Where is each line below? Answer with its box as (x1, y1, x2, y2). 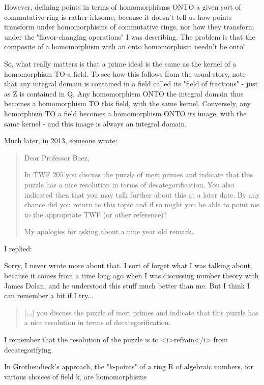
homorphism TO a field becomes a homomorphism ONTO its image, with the (4, 108, 247, 118)
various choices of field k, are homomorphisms (4, 371, 147, 381)
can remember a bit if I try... (4, 290, 94, 301)
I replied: (4, 243, 32, 253)
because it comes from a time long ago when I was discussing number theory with (4, 270, 259, 281)
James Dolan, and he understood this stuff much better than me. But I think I (4, 280, 250, 291)
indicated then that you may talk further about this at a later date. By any (24, 189, 260, 200)
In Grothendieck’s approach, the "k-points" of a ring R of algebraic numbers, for (4, 361, 253, 372)
